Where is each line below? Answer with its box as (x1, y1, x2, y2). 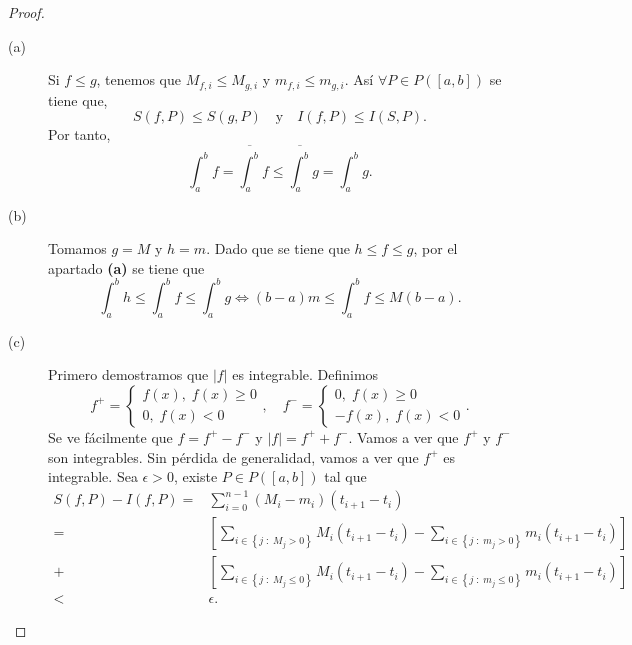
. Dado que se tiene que (206, 238, 350, 259)
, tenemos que (96, 69, 182, 90)
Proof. (8, 2, 45, 22)
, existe (173, 466, 218, 487)
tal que (324, 466, 367, 487)
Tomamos (48, 238, 107, 259)
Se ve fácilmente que (48, 426, 173, 447)
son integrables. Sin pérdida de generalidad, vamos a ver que (48, 446, 419, 467)
